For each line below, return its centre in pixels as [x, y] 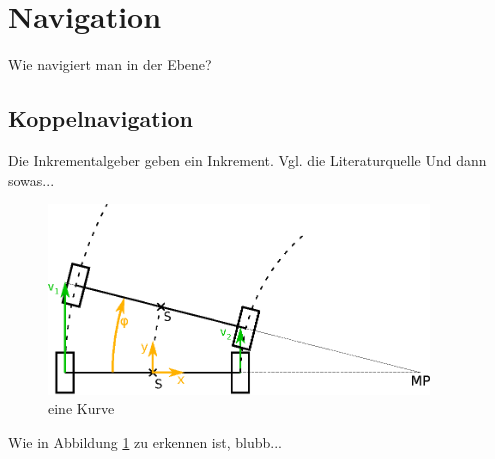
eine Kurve [81, 408]
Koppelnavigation [100, 118]
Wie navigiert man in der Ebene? [110, 64]
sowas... [31, 179]
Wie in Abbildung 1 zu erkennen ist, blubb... [145, 441]
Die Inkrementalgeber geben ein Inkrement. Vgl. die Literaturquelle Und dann [247, 159]
